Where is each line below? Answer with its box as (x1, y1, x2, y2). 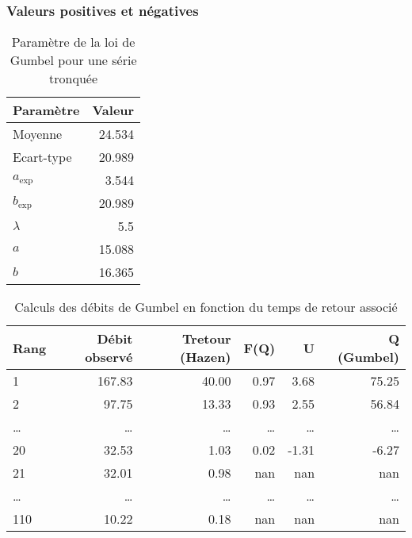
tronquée (49, 69, 98, 88)
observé (85, 348, 133, 367)
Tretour (182, 329, 231, 348)
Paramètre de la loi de (11, 33, 135, 52)
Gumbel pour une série (10, 51, 137, 70)
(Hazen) (180, 348, 231, 367)
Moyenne (13, 125, 63, 144)
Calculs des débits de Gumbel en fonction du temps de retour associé (14, 298, 398, 317)
